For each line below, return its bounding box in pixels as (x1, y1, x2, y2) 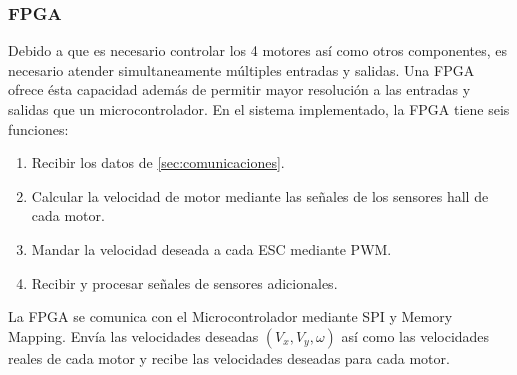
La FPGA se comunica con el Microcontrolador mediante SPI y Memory (8, 306, 453, 327)
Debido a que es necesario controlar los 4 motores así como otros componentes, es (8, 40, 508, 61)
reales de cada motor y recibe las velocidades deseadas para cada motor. (8, 347, 450, 368)
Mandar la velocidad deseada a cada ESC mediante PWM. (31, 238, 392, 259)
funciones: (8, 118, 69, 139)
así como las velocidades (341, 325, 490, 346)
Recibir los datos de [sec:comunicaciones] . (31, 152, 285, 173)
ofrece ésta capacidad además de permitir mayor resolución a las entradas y (8, 79, 471, 100)
